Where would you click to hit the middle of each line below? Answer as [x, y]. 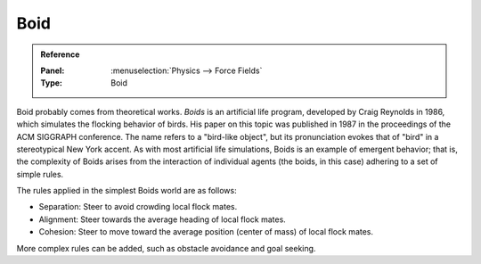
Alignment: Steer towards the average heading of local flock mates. [163, 219]
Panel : [53, 70]
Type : [51, 83]
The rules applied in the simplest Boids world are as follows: [126, 191]
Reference [60, 54]
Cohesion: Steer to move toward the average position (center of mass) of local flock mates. [206, 232]
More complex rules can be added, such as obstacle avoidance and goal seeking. [166, 248]
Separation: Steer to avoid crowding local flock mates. [138, 207]
